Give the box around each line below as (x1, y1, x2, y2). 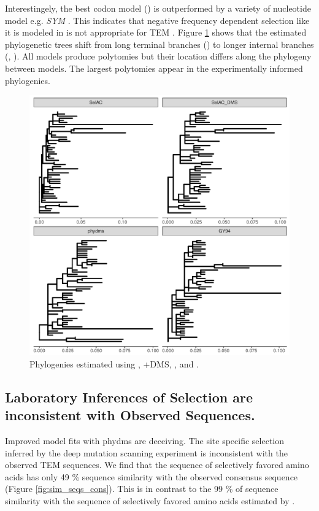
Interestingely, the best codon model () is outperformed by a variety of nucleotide (5, 2, 311, 14)
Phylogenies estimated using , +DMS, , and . (29, 357, 199, 370)
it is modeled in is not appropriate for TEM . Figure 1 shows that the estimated (5, 26, 307, 39)
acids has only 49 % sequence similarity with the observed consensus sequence (5, 470, 298, 483)
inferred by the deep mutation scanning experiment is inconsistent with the (5, 446, 288, 459)
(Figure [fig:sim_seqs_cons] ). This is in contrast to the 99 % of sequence (5, 482, 279, 495)
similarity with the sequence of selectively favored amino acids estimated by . (5, 494, 295, 507)
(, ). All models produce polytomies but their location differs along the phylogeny (5, 50, 312, 63)
